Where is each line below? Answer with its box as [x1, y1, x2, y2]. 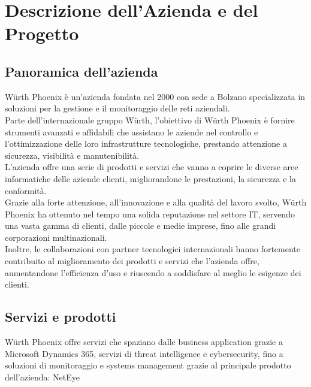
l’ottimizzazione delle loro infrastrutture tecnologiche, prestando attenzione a [5, 137, 287, 150]
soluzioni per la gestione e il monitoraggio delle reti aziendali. [5, 102, 230, 114]
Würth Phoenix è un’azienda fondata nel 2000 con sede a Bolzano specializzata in [5, 90, 306, 102]
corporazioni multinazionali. [5, 231, 107, 243]
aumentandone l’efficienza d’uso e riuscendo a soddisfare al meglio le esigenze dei [5, 266, 301, 279]
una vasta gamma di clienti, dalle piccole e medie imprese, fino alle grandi [5, 219, 276, 232]
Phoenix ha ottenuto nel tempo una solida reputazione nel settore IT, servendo [5, 207, 295, 220]
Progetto [5, 21, 79, 46]
